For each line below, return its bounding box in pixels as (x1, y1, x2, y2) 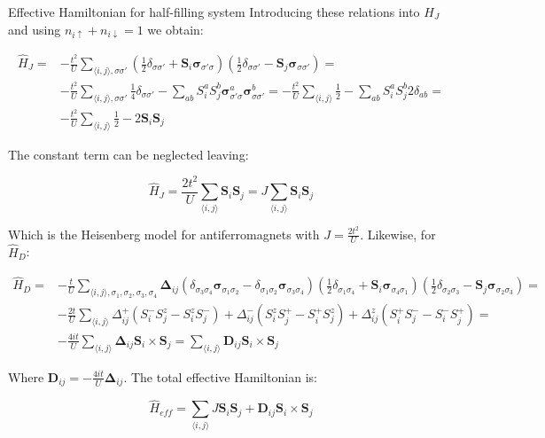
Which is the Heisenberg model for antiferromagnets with (8, 224, 320, 243)
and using (8, 20, 61, 38)
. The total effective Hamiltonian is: (123, 367, 317, 386)
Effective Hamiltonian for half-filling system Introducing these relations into (8, 3, 420, 20)
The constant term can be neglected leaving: (8, 145, 249, 163)
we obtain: (147, 20, 204, 38)
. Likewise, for (360, 224, 436, 243)
